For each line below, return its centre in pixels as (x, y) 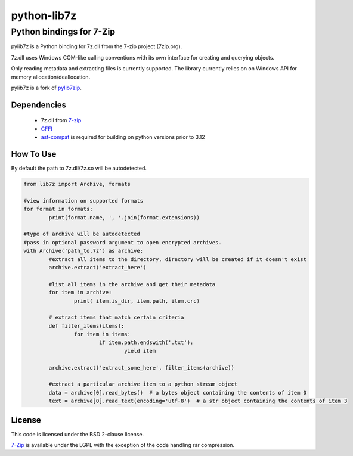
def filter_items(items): (86, 326)
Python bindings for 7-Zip (63, 32)
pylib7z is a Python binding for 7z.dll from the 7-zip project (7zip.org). (97, 46)
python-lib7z (44, 15)
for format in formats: (58, 209)
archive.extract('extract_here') (97, 267)
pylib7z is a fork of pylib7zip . (46, 88)
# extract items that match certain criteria (116, 318)
